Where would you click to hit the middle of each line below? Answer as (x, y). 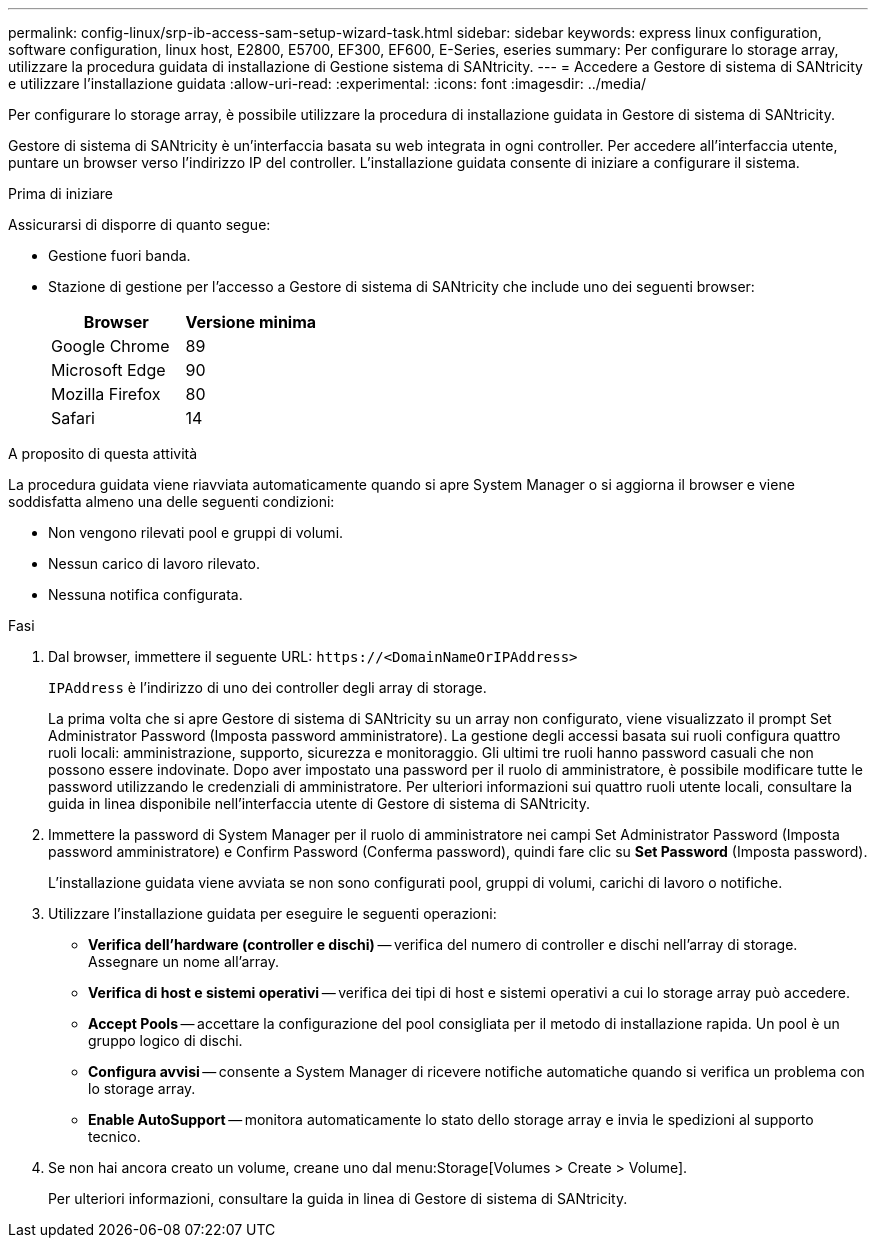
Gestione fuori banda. (119, 255)
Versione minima (251, 322)
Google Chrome (110, 346)
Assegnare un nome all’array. (184, 961)
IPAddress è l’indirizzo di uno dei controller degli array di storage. (267, 687)
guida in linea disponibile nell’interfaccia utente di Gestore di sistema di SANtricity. (319, 803)
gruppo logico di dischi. (165, 1040)
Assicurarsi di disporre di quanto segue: (139, 224)
